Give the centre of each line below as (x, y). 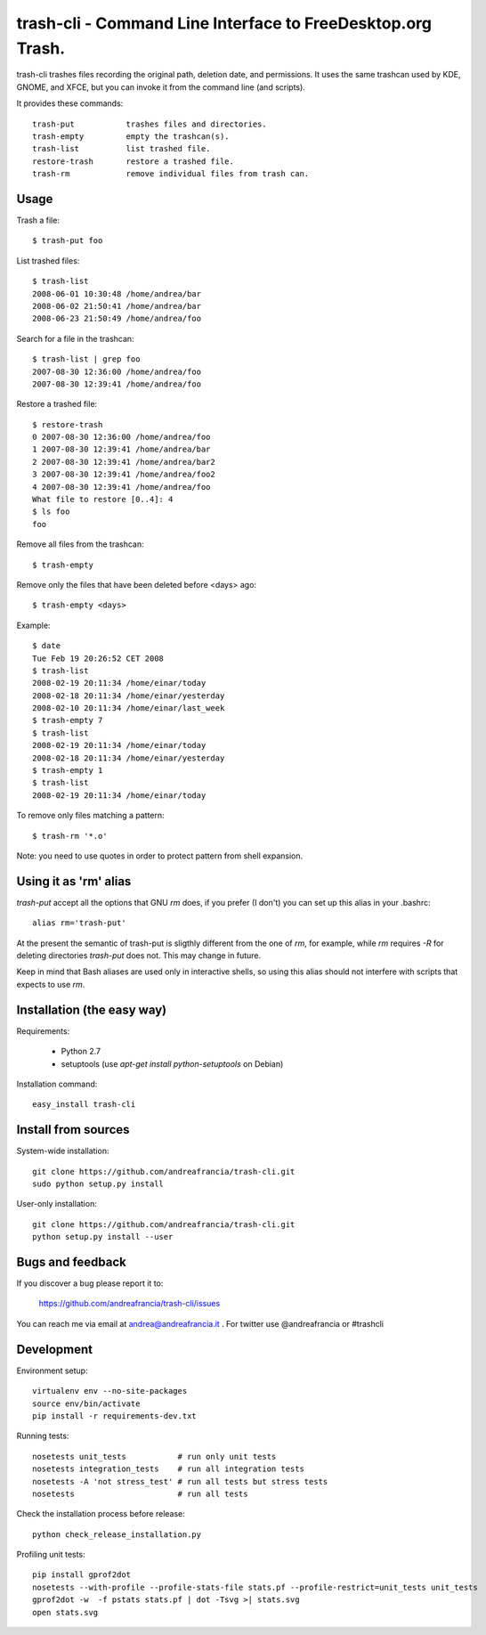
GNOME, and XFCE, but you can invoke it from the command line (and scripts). (161, 87)
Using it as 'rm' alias (74, 881)
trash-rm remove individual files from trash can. (171, 174)
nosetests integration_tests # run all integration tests (168, 1469)
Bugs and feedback (71, 1262)
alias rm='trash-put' (79, 923)
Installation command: (57, 1084)
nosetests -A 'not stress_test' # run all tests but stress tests (180, 1481)
